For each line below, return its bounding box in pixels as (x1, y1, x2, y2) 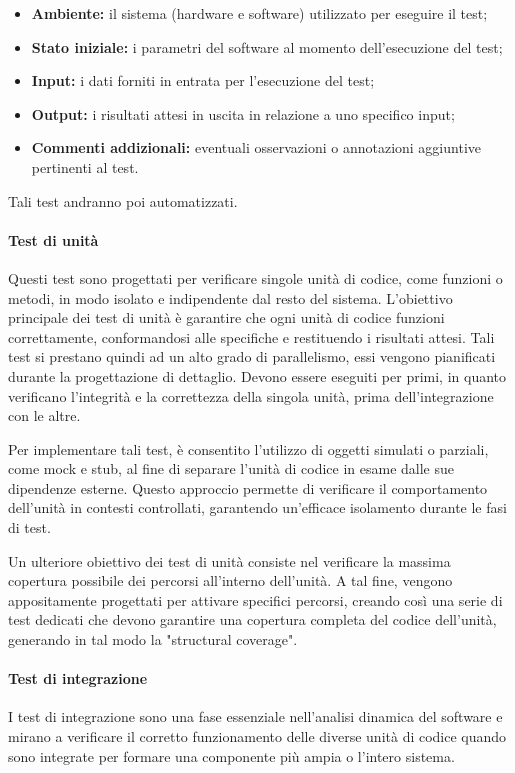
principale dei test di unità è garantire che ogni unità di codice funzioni (8, 307, 445, 328)
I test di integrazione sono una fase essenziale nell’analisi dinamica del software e (8, 706, 503, 727)
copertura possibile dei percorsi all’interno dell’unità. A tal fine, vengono (8, 570, 453, 591)
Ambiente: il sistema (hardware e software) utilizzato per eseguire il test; (31, 3, 488, 23)
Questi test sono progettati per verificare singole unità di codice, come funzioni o (8, 267, 503, 288)
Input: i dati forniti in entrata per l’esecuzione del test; (31, 70, 375, 91)
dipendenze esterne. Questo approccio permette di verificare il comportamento (8, 477, 488, 498)
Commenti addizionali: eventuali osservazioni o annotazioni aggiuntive (31, 137, 481, 158)
